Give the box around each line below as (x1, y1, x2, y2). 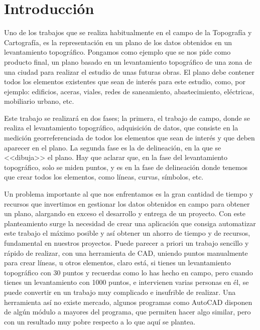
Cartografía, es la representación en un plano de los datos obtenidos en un (4, 37, 232, 47)
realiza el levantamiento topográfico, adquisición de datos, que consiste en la (4, 122, 238, 133)
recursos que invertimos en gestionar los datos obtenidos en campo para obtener (4, 198, 250, 209)
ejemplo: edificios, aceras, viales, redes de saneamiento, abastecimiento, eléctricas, (4, 86, 254, 96)
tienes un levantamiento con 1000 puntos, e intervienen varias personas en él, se (4, 277, 249, 287)
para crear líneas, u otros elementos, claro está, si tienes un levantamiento (4, 257, 231, 268)
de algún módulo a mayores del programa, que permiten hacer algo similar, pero (4, 306, 251, 317)
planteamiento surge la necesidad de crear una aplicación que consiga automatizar (4, 218, 256, 228)
